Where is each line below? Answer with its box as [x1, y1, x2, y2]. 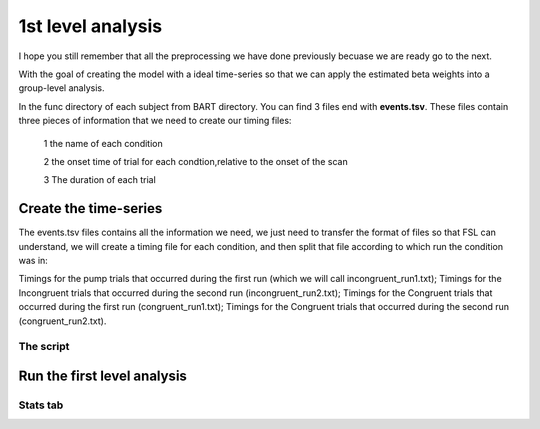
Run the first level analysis [18, 367, 187, 384]
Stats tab [18, 398, 64, 412]
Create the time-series [18, 200, 163, 217]
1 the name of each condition [43, 137, 164, 149]
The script [18, 340, 70, 354]
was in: [18, 254, 49, 266]
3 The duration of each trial [43, 174, 157, 186]
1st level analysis [18, 15, 163, 37]
